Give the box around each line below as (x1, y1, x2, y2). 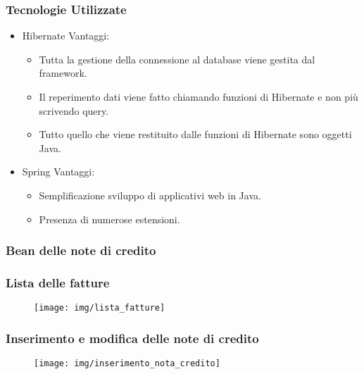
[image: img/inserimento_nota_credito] (34, 359, 220, 369)
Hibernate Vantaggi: (22, 28, 110, 43)
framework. (39, 66, 87, 80)
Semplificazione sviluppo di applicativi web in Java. (39, 187, 261, 202)
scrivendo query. (39, 103, 109, 118)
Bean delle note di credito (6, 242, 156, 259)
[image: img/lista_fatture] (34, 303, 165, 313)
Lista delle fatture (6, 273, 110, 291)
